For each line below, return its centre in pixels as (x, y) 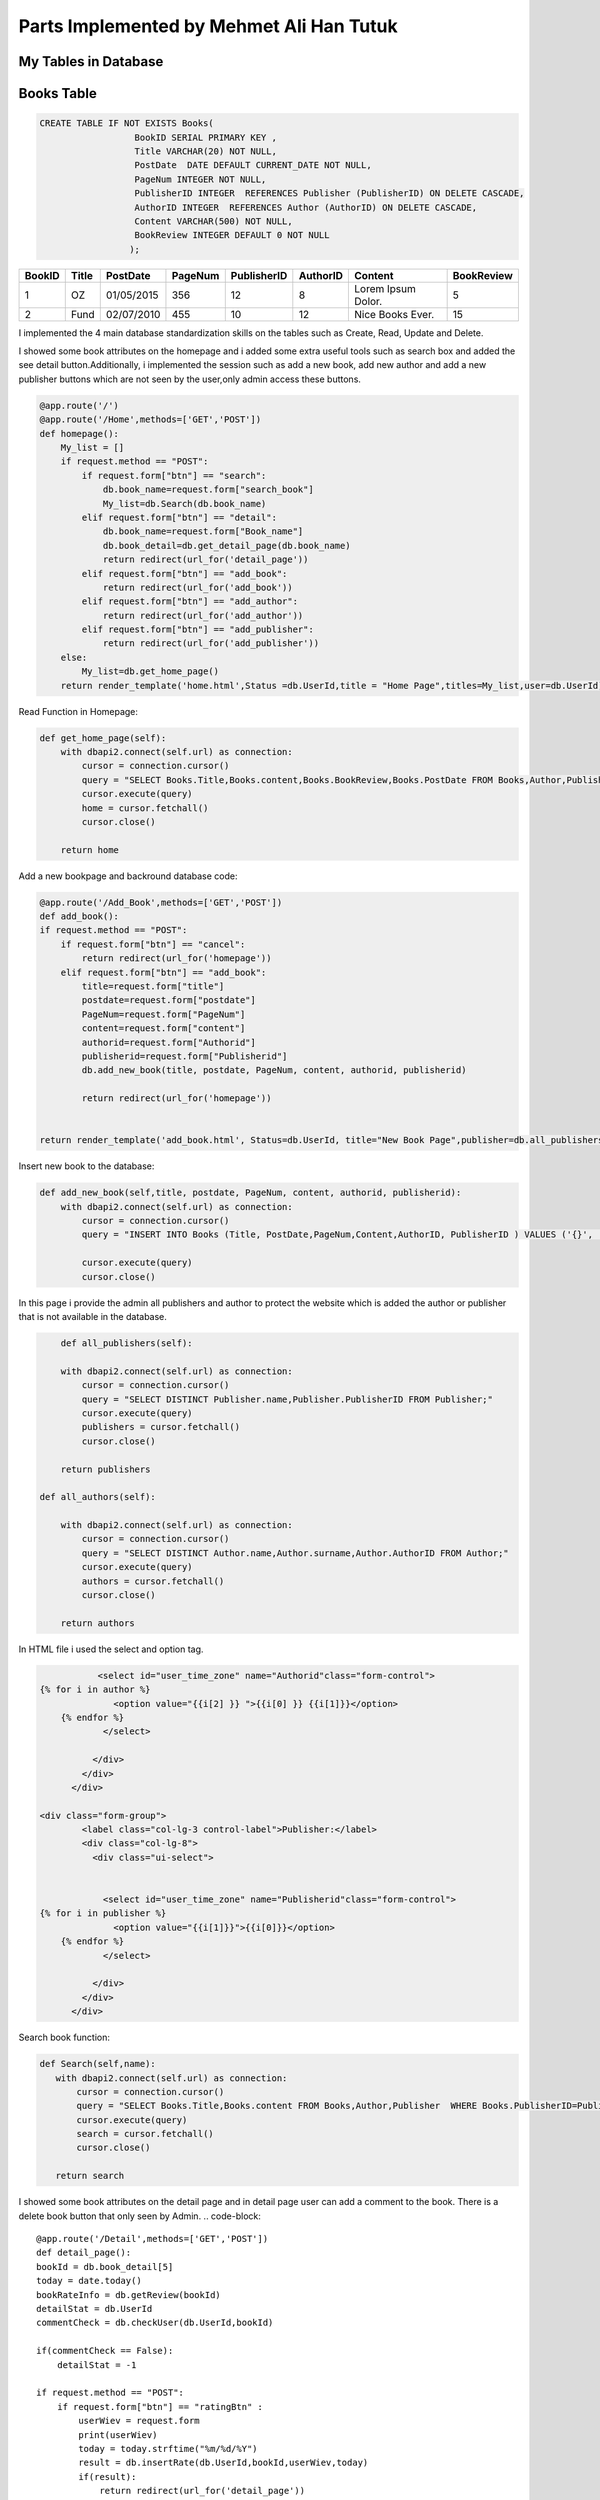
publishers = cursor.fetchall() (160, 1427)
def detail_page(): (84, 2253)
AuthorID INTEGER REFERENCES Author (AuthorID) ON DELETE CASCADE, (306, 207)
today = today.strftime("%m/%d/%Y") (168, 2448)
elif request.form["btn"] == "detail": (179, 517)
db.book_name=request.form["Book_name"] (203, 531)
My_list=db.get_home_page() (150, 671)
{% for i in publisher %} (103, 1913)
